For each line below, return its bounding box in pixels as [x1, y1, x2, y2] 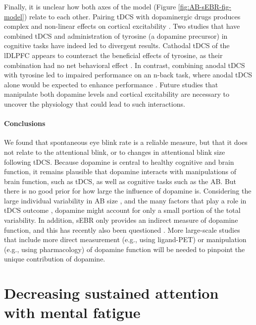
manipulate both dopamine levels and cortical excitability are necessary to [4, 89, 229, 99]
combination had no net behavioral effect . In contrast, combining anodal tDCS [4, 60, 245, 70]
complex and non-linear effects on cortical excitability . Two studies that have [4, 21, 240, 31]
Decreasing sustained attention [4, 283, 219, 303]
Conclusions [4, 118, 46, 129]
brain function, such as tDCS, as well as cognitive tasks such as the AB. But [4, 176, 237, 186]
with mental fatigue [4, 302, 141, 323]
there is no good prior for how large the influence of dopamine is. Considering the [4, 186, 252, 196]
